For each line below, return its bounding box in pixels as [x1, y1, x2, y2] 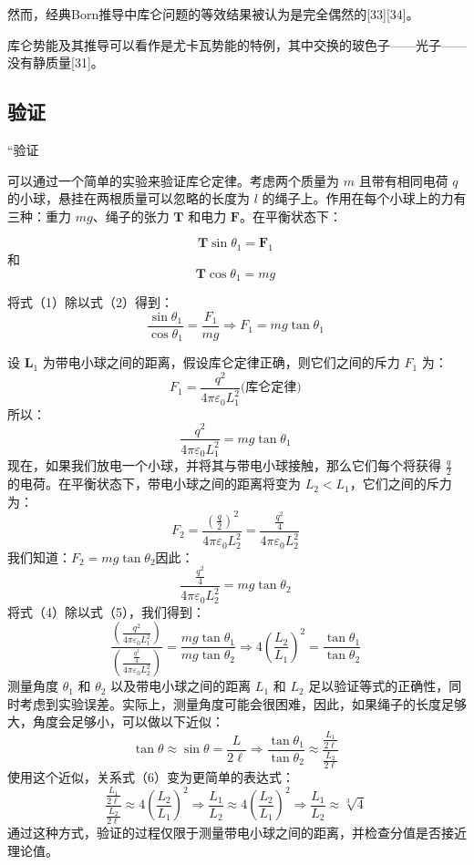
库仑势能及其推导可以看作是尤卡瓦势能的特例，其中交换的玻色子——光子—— [7, 35, 467, 54]
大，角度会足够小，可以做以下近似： [7, 712, 224, 731]
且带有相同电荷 [358, 170, 448, 190]
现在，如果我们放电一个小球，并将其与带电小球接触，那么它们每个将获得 [7, 456, 441, 475]
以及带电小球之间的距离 [110, 676, 252, 695]
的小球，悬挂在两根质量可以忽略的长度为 [7, 189, 250, 208]
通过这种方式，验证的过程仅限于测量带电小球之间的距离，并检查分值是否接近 [7, 823, 467, 842]
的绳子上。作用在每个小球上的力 [262, 189, 454, 208]
